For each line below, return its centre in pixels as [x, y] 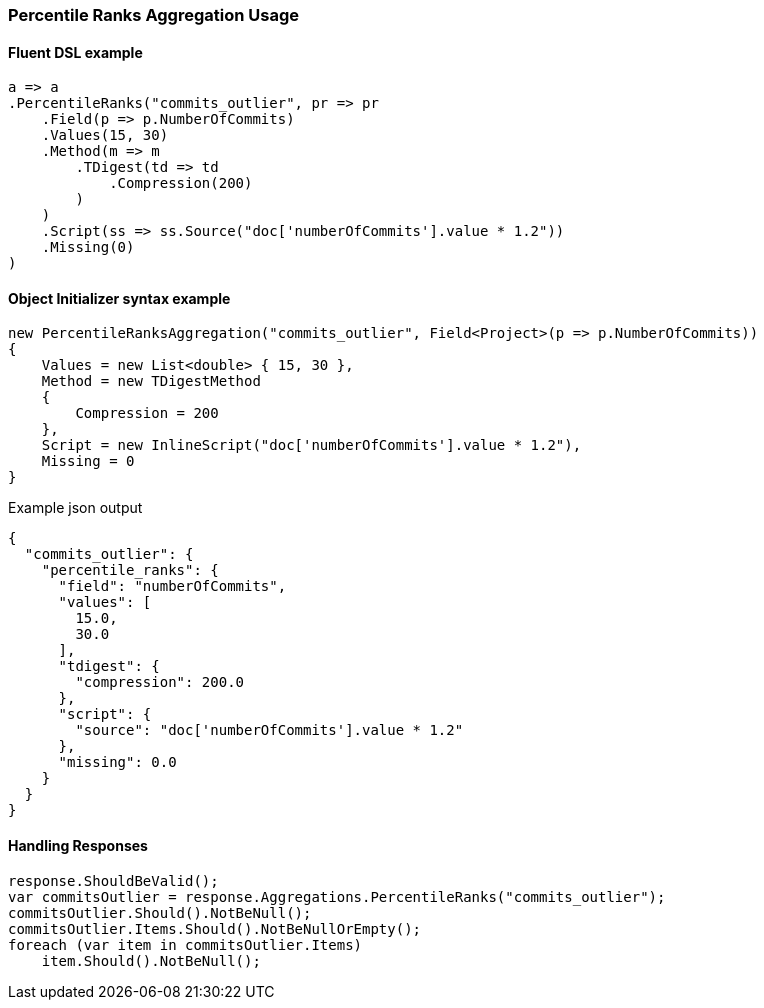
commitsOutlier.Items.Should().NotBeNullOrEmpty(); [215, 928]
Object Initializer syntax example [119, 298]
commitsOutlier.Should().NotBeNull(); [160, 912]
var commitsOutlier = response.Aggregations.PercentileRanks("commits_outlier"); [337, 896]
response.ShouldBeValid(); [113, 880]
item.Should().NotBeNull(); [151, 960]
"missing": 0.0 [117, 762]
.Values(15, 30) [105, 135]
